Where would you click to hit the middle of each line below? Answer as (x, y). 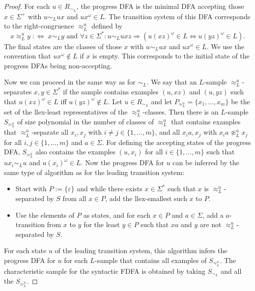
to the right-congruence (39, 26)
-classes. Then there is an (181, 112)
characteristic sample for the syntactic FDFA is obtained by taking (105, 271)
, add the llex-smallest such (146, 198)
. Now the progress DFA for (123, 162)
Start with (31, 189)
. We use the (225, 46)
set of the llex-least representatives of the (66, 112)
